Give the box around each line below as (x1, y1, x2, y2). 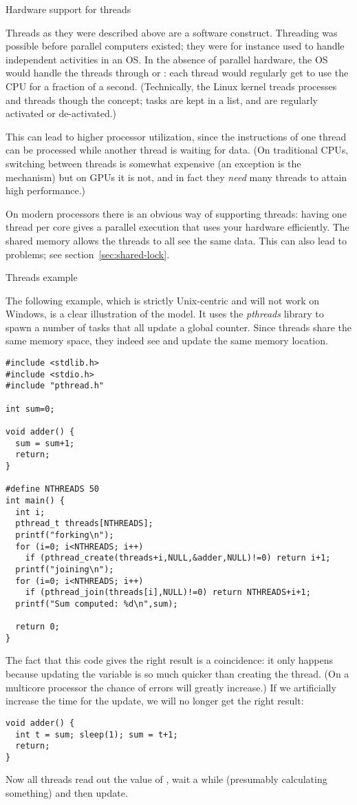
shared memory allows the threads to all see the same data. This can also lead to (6, 233, 347, 247)
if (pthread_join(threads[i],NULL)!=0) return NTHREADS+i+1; (25, 587, 311, 598)
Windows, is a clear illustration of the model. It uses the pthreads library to (6, 306, 324, 321)
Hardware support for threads (6, 2, 131, 16)
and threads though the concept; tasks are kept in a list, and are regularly (6, 92, 318, 107)
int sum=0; (6, 404, 55, 414)
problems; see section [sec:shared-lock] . (6, 247, 170, 261)
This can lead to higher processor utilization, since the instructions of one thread (6, 129, 347, 143)
